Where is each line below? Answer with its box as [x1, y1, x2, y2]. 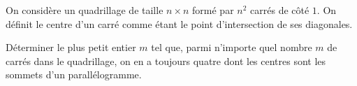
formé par [192, 3, 234, 17]
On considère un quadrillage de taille [6, 3, 163, 17]
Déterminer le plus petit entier [6, 40, 136, 55]
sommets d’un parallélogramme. [6, 67, 142, 82]
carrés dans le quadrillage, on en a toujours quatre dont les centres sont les [6, 53, 326, 68]
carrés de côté [250, 3, 309, 17]
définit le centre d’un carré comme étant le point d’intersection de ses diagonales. [6, 16, 353, 31]
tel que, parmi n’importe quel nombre [151, 40, 312, 55]
